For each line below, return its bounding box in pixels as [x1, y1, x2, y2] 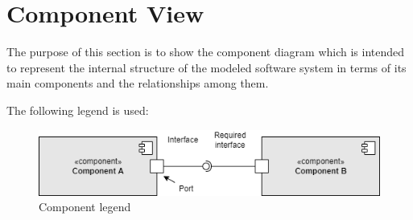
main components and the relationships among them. [6, 75, 269, 92]
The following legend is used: [6, 101, 149, 118]
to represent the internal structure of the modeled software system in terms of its [6, 59, 407, 75]
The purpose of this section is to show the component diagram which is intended [6, 43, 405, 60]
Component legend [39, 198, 131, 215]
